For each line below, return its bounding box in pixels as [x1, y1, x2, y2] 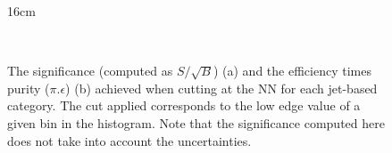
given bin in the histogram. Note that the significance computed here [7, 113, 385, 132]
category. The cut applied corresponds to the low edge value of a [7, 96, 361, 115]
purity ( [7, 78, 50, 97]
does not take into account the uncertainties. [7, 131, 252, 149]
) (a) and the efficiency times [213, 61, 371, 80]
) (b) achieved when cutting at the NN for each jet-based [65, 78, 378, 97]
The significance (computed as [7, 61, 173, 80]
